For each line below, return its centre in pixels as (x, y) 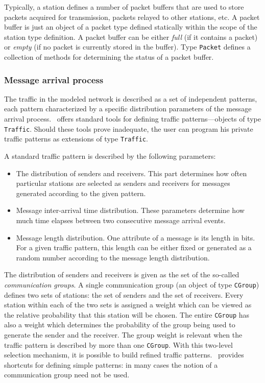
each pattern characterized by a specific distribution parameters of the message (128, 109)
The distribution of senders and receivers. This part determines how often (131, 173)
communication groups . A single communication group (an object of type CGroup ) (132, 284)
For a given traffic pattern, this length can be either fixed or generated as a (134, 247)
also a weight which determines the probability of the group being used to (120, 325)
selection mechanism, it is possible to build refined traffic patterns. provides (124, 355)
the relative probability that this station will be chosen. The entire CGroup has (127, 314)
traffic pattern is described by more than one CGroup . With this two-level (118, 344)
